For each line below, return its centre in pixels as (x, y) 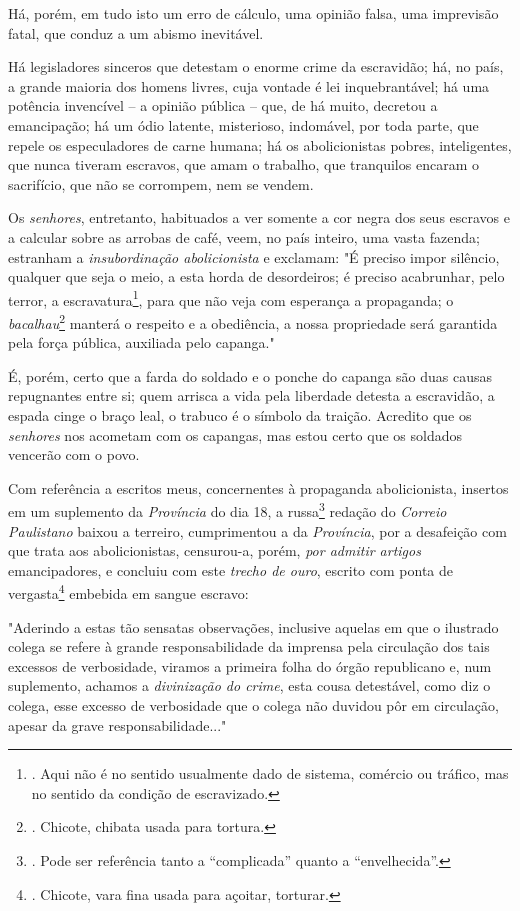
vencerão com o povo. (74, 454)
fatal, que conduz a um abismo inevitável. (136, 32)
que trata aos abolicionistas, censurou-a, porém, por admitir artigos (214, 550)
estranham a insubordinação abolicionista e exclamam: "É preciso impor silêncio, (254, 256)
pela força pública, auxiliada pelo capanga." (141, 342)
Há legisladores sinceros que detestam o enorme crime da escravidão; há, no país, (256, 66)
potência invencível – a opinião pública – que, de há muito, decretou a (223, 105)
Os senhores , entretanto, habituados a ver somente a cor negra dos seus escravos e (259, 217)
